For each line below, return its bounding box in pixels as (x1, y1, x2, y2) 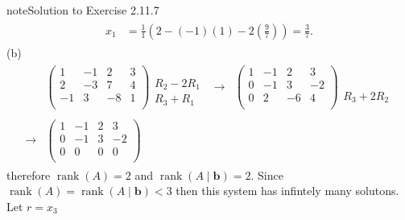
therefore (6, 166, 51, 183)
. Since (250, 166, 283, 183)
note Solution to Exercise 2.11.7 (6, 2, 159, 18)
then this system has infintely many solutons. (176, 182, 399, 199)
